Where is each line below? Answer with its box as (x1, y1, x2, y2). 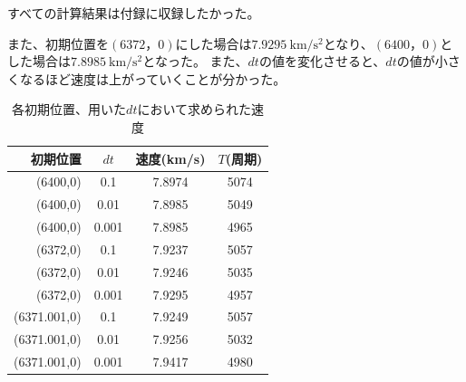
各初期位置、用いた (12, 100, 127, 119)
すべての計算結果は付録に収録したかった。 (7, 4, 260, 22)
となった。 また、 (142, 52, 248, 71)
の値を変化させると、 (258, 52, 386, 71)
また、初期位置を (7, 33, 109, 53)
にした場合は (175, 33, 252, 53)
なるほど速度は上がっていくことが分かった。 (19, 69, 286, 88)
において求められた (137, 100, 252, 119)
